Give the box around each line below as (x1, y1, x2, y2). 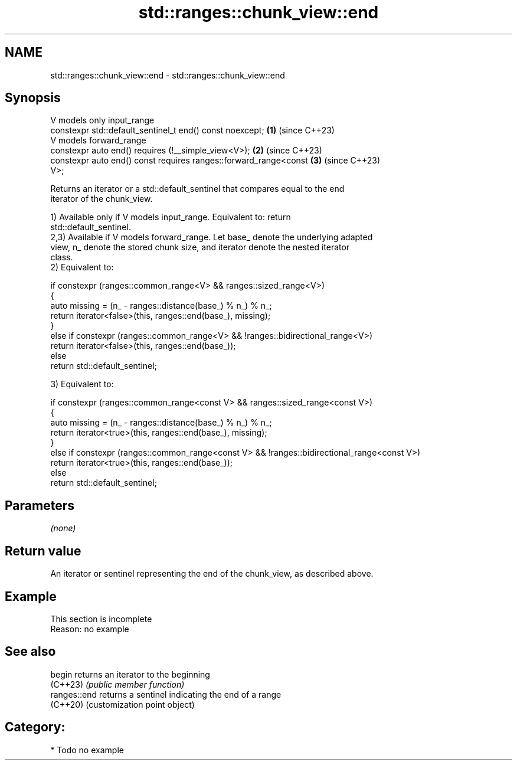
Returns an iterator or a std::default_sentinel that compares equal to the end (50, 184, 345, 194)
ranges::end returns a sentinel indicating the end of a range (50, 689, 282, 699)
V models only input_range (50, 115, 155, 126)
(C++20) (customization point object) (50, 699, 195, 710)
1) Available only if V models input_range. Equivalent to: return (50, 212, 291, 223)
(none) (50, 523, 76, 534)
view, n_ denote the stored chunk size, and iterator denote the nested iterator (50, 242, 350, 253)
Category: (5, 720, 66, 735)
